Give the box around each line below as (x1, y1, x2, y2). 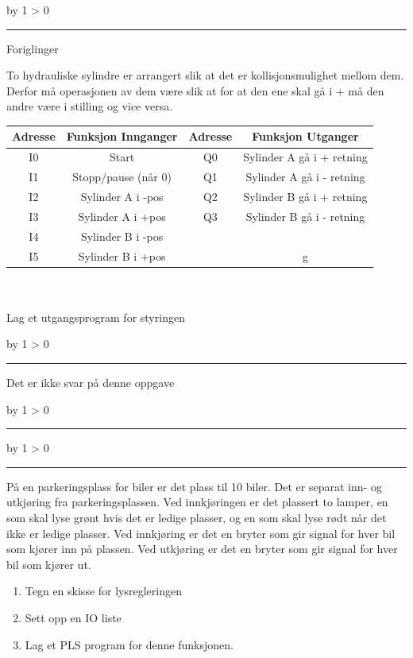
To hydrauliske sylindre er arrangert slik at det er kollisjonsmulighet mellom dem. (6, 67, 404, 83)
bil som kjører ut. (6, 555, 91, 572)
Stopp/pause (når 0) (72, 168, 172, 185)
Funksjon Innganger (66, 128, 178, 145)
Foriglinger (6, 40, 59, 56)
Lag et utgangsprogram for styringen (6, 308, 185, 325)
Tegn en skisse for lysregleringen (25, 583, 182, 599)
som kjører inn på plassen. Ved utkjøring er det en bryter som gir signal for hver (6, 540, 398, 557)
